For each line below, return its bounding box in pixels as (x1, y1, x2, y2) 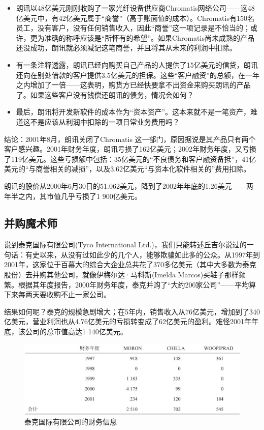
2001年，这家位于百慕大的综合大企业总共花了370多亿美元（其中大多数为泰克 (4, 259, 256, 270)
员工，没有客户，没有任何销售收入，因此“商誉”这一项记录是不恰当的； (16, 22, 251, 33)
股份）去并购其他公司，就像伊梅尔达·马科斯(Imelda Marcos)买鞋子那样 (4, 269, 239, 280)
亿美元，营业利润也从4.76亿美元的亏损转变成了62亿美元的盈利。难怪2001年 (4, 316, 251, 327)
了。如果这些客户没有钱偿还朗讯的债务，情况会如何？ (16, 89, 194, 100)
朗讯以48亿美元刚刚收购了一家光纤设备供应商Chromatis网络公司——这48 (16, 3, 255, 13)
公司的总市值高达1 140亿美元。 (25, 326, 127, 337)
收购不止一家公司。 (46, 289, 111, 300)
